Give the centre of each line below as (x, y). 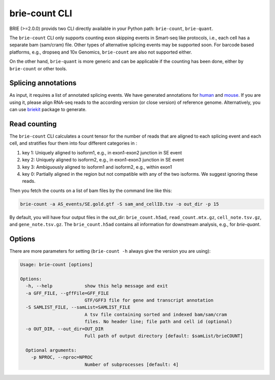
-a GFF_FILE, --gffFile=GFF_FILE (67, 293)
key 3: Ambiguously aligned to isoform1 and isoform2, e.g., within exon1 (97, 167)
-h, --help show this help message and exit (97, 286)
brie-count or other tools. (38, 68)
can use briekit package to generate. (48, 110)
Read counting (33, 124)
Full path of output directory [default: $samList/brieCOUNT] (164, 336)
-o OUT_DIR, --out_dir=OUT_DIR (65, 329)
